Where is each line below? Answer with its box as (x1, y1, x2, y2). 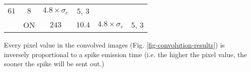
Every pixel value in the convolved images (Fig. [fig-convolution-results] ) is (4, 40, 225, 49)
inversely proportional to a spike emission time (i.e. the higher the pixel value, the (4, 49, 247, 59)
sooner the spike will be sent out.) (4, 59, 104, 69)
